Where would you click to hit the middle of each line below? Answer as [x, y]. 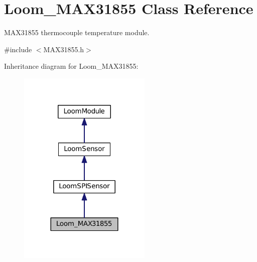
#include [18, 49]
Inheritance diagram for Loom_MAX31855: [71, 66]
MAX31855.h [64, 49]
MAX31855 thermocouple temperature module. [77, 32]
